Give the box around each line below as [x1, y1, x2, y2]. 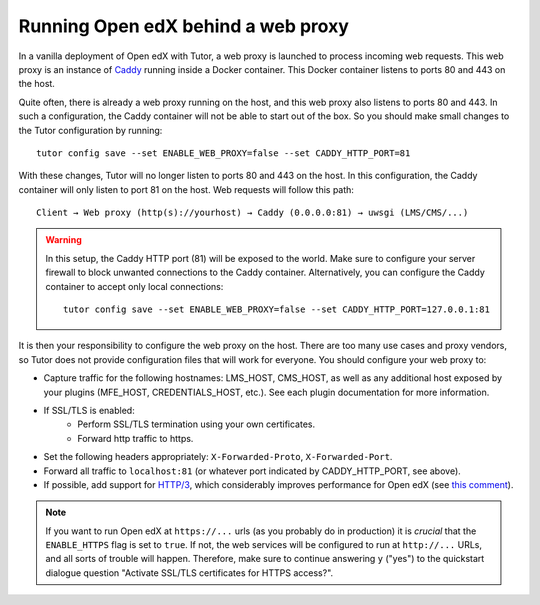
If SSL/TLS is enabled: [43, 404, 135, 416]
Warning [45, 234, 82, 246]
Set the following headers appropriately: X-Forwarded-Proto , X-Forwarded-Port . [43, 451, 393, 463]
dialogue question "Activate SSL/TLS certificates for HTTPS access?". [45, 566, 334, 579]
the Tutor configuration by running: [18, 124, 163, 136]
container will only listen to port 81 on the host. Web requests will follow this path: [18, 183, 355, 195]
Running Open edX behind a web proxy [18, 15, 350, 37]
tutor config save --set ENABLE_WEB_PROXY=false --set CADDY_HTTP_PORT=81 [36, 147, 411, 159]
